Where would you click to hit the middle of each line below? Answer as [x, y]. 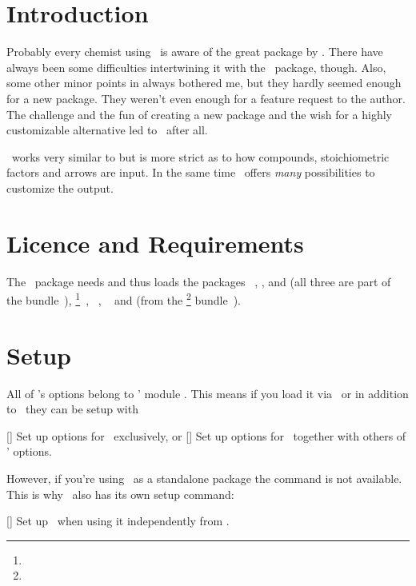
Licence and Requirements [155, 243]
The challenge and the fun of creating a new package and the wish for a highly [199, 114]
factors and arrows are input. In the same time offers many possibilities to [191, 172]
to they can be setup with [72, 409]
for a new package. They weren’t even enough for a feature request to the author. [206, 98]
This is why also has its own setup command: [120, 494]
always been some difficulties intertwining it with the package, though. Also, [196, 67]
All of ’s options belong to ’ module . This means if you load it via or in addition [208, 393]
